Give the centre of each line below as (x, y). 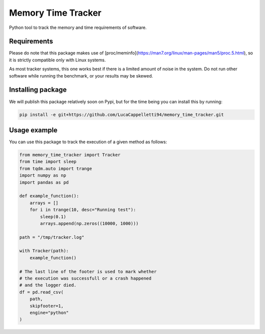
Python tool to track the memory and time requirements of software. (78, 27)
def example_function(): (49, 196)
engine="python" (49, 312)
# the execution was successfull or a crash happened (85, 279)
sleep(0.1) (53, 217)
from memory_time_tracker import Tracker (70, 155)
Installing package (38, 90)
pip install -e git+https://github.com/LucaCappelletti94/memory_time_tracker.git (122, 115)
